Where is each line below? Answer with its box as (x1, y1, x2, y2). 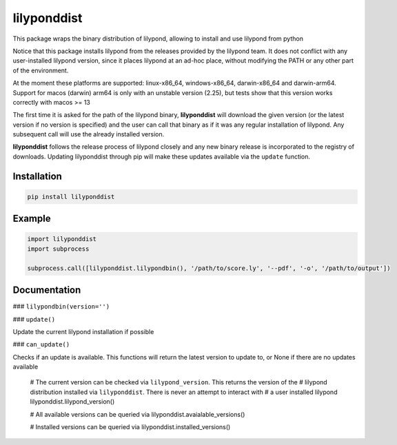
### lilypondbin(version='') (12, 302, 110, 311)
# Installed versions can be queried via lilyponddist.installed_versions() (30, 423, 231, 431)
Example (12, 213, 51, 225)
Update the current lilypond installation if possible (12, 327, 154, 335)
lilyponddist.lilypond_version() (30, 397, 115, 406)
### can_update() (12, 340, 70, 349)
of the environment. (12, 66, 69, 74)
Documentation (12, 284, 81, 296)
